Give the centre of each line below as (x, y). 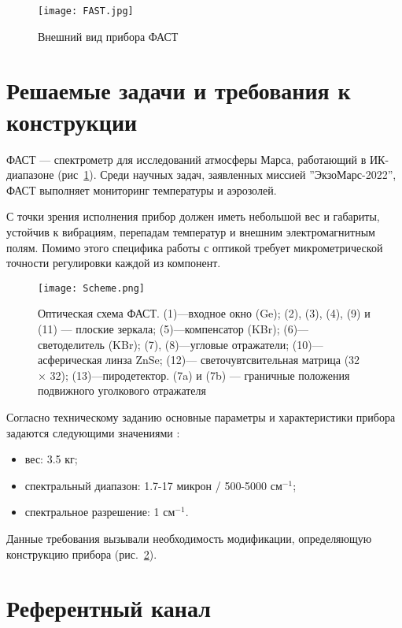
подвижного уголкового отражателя (122, 390)
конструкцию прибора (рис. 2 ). (82, 554)
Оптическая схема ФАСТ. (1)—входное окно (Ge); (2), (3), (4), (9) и (204, 313)
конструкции (72, 121)
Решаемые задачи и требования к (179, 90)
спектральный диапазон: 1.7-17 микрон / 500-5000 (146, 485)
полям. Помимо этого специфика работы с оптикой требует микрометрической (195, 247)
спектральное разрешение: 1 (92, 512)
